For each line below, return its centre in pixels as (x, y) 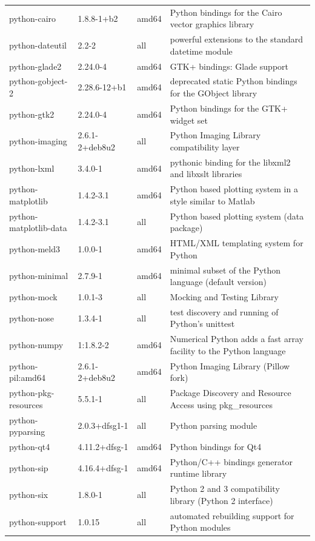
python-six (29, 495)
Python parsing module (214, 425)
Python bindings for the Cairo (226, 12)
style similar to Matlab (212, 200)
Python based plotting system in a (234, 189)
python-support (38, 521)
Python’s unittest (202, 324)
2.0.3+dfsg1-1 (103, 425)
